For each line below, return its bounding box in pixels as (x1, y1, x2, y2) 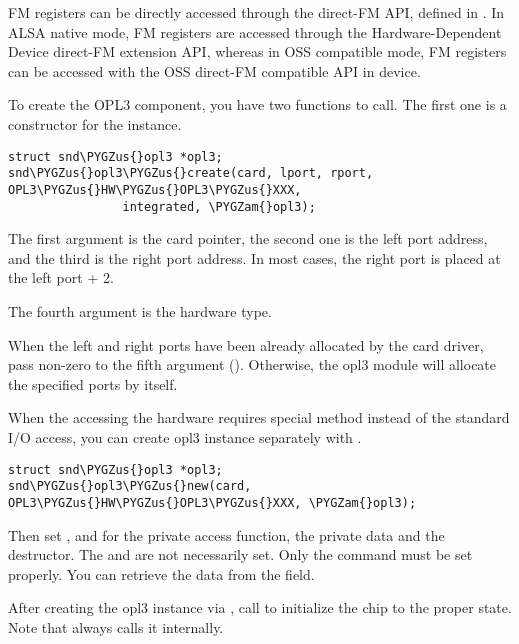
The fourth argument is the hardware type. (8, 300, 272, 321)
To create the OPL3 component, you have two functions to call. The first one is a (8, 94, 507, 115)
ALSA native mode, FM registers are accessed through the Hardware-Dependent (8, 21, 502, 42)
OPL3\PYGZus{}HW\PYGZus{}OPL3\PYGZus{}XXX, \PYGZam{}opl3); (8, 495, 417, 510)
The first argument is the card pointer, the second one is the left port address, (8, 228, 488, 249)
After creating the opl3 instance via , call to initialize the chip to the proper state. (8, 597, 512, 618)
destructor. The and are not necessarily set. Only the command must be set (8, 544, 473, 565)
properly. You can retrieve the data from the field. (8, 563, 315, 584)
